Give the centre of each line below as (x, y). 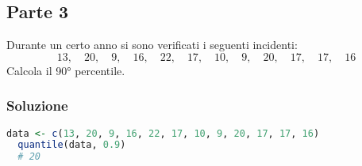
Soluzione (37, 106)
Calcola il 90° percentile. (66, 70)
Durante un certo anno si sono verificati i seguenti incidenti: (152, 45)
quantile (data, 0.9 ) (72, 145)
